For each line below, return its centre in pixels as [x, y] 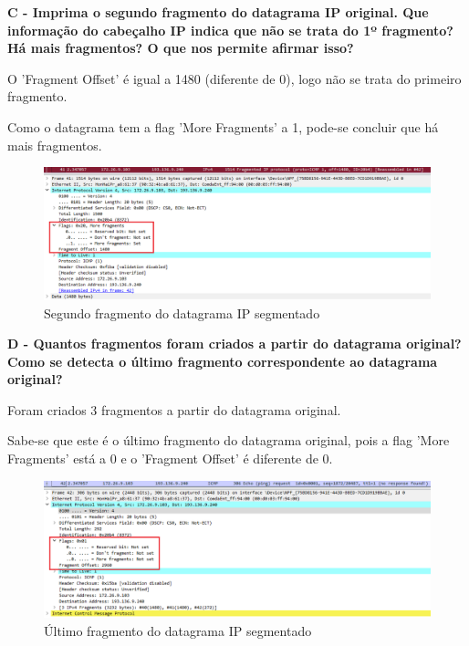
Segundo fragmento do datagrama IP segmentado [182, 313]
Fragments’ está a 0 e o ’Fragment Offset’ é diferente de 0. [170, 458]
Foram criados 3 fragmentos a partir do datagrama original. [174, 409]
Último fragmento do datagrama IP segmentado [178, 630]
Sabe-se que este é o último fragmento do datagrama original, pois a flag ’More [229, 440]
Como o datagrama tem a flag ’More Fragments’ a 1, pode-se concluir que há [223, 126]
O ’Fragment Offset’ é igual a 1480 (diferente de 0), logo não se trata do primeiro [234, 78]
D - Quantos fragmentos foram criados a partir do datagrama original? [234, 344]
